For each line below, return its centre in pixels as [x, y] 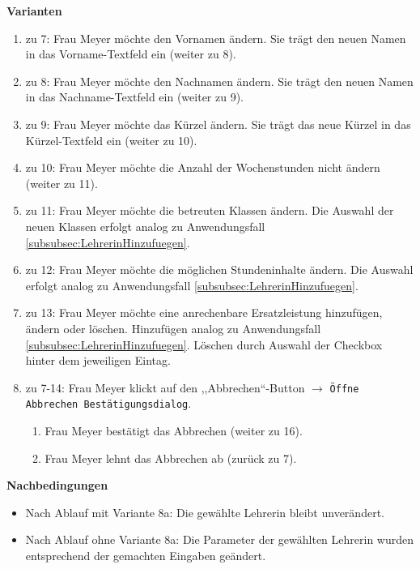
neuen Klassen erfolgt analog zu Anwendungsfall [145, 226]
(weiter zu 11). [62, 183]
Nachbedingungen [57, 485]
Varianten [34, 11]
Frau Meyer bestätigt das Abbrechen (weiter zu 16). [174, 430]
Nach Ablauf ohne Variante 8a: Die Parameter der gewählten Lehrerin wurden [220, 539]
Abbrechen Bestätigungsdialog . [108, 403]
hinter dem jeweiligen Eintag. [98, 360]
